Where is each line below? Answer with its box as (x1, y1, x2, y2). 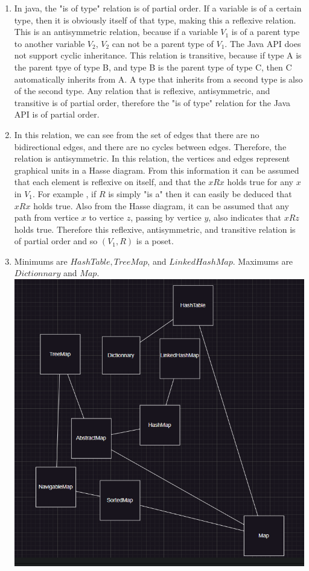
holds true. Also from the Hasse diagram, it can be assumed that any (33, 199, 289, 212)
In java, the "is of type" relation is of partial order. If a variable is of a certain (14, 2, 302, 14)
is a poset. (136, 235, 174, 247)
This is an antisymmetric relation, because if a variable (14, 25, 218, 38)
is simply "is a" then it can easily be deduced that (108, 187, 292, 200)
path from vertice (14, 211, 79, 224)
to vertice (89, 211, 124, 224)
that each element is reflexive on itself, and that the (14, 175, 206, 188)
